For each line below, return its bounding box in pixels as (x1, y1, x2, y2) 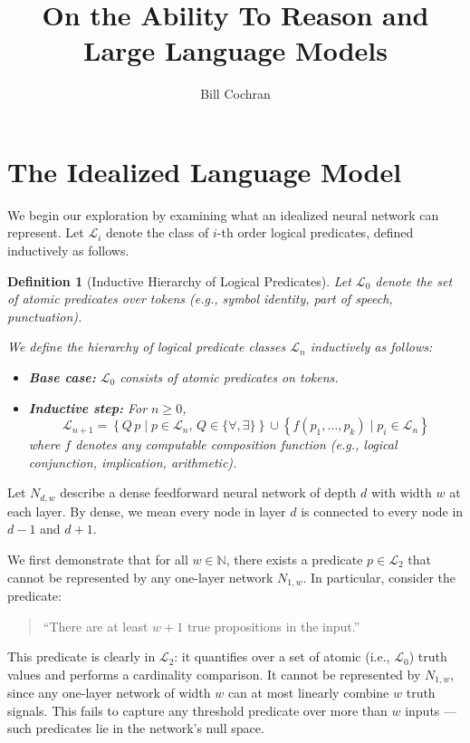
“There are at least (43, 616, 149, 635)
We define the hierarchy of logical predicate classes (7, 337, 286, 356)
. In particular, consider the (302, 567, 456, 586)
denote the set (375, 271, 453, 290)
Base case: (28, 368, 96, 386)
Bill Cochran (200, 84, 271, 103)
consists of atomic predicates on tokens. (120, 368, 339, 386)
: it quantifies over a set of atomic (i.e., (174, 647, 390, 666)
